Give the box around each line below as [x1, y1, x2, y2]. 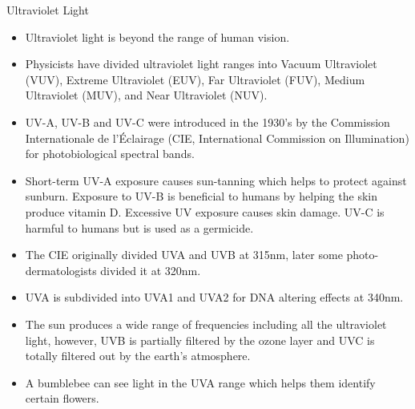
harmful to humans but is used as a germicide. [25, 219, 254, 236]
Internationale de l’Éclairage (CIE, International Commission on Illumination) [25, 129, 409, 146]
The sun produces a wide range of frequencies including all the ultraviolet [25, 315, 387, 332]
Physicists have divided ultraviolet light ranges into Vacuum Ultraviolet [25, 55, 377, 72]
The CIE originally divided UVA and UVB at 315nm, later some [25, 246, 343, 263]
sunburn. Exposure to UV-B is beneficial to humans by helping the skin [25, 188, 377, 204]
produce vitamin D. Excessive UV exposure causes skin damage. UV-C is [25, 203, 385, 220]
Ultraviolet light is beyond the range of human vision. [25, 28, 290, 45]
